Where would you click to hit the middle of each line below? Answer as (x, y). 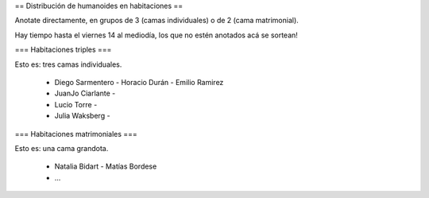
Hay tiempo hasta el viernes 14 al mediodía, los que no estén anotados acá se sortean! (156, 35)
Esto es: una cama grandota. (62, 148)
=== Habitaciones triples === (63, 50)
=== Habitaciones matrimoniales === (76, 134)
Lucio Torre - (76, 104)
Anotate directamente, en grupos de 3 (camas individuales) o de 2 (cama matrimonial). (157, 21)
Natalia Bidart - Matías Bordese (106, 166)
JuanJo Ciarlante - (85, 93)
